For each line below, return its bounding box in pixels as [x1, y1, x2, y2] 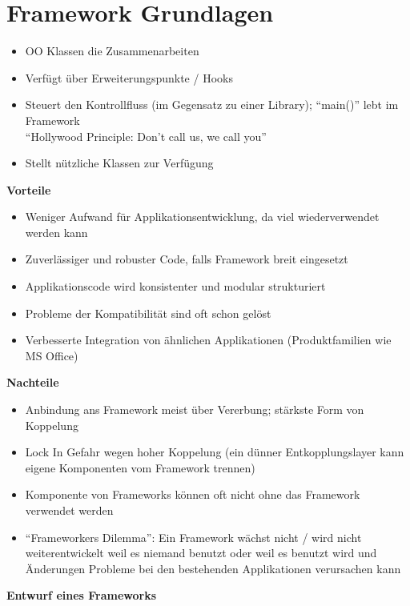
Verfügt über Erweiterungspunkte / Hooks [25, 69, 233, 86]
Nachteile [6, 374, 59, 391]
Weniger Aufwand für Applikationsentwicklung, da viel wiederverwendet [25, 208, 380, 225]
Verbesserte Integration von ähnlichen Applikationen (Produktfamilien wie [25, 331, 392, 348]
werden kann [25, 223, 88, 240]
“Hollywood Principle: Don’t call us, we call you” [25, 127, 267, 144]
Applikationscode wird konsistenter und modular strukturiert [25, 278, 326, 295]
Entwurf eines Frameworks [6, 587, 157, 604]
